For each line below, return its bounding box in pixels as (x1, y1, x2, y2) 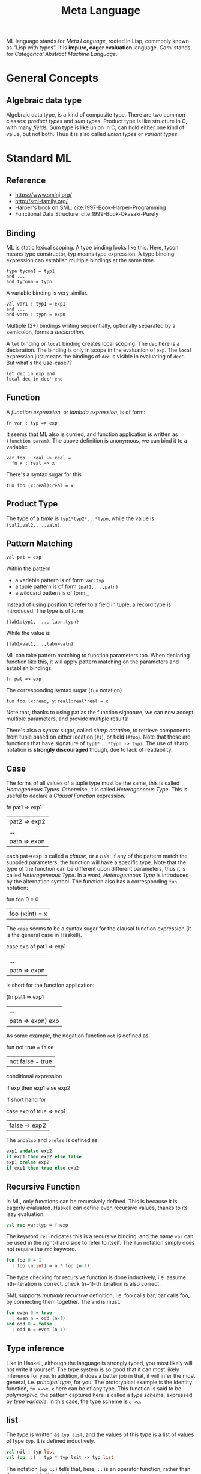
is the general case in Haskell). (6, 932, 82, 939)
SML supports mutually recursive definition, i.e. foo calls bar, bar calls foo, (6, 1292, 190, 1299)
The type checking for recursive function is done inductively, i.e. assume (6, 1274, 186, 1281)
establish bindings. (6, 665, 53, 672)
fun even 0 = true (6, 1310, 52, 1316)
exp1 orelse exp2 (6, 1159, 50, 1165)
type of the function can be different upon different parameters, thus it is (6, 865, 186, 873)
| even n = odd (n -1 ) (11, 1315, 66, 1322)
